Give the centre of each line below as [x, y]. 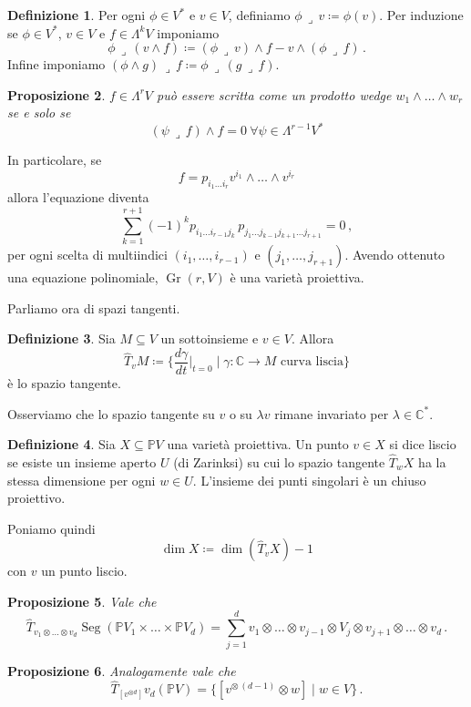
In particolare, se [55, 160]
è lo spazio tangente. [64, 382]
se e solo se [39, 113]
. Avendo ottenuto [395, 255]
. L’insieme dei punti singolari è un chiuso [309, 480]
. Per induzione [421, 15]
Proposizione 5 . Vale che [82, 601]
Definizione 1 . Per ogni [77, 15]
